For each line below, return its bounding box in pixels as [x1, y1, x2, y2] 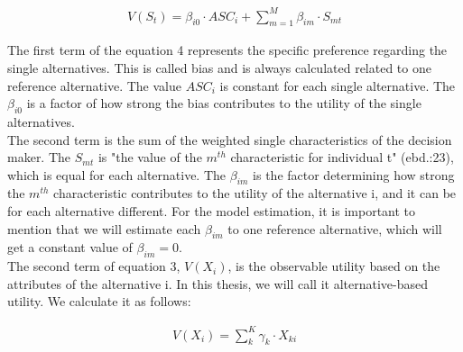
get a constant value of [7, 238, 133, 257]
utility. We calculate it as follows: [7, 292, 191, 311]
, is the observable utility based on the [227, 257, 440, 275]
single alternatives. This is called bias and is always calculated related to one [7, 58, 431, 77]
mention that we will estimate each [7, 219, 201, 238]
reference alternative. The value [7, 76, 181, 95]
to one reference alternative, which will [227, 219, 442, 238]
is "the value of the [97, 148, 202, 167]
